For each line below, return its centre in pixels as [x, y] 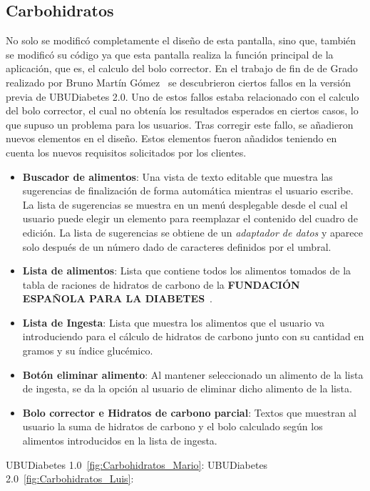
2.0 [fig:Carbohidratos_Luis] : [70, 478]
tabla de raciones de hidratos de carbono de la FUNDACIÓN [161, 284]
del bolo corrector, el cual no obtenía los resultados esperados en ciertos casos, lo [182, 110]
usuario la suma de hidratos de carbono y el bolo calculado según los [173, 426]
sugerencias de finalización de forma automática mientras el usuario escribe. [188, 190]
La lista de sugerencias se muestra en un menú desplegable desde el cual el [185, 204]
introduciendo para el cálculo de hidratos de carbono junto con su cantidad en [193, 336]
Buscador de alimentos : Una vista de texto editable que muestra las [178, 176]
